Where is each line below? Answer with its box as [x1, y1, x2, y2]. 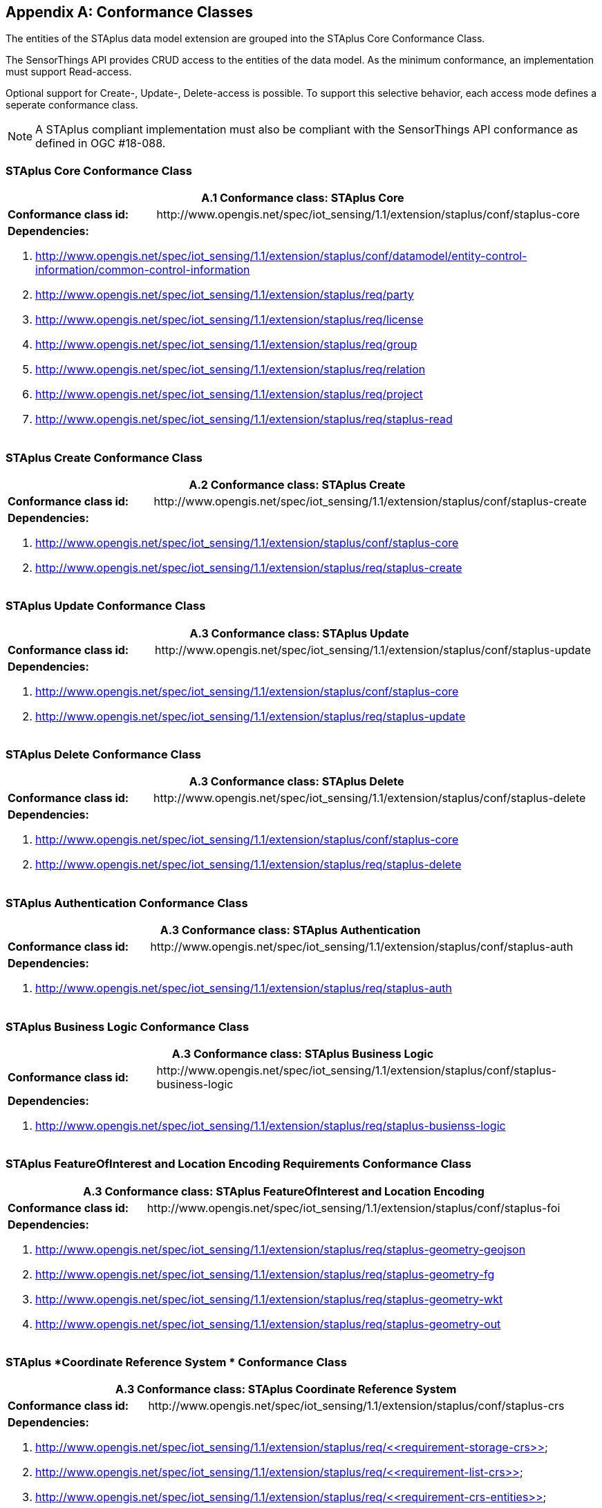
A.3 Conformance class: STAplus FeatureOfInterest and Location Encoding [83, 1184, 485, 1198]
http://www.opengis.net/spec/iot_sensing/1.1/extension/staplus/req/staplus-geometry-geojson [35, 1242, 526, 1256]
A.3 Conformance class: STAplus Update [189, 626, 409, 640]
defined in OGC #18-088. [35, 136, 166, 151]
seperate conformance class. [6, 99, 138, 111]
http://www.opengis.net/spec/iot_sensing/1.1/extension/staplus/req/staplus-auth [35, 981, 452, 996]
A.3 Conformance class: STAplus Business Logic [171, 1046, 434, 1061]
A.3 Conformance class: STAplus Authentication [160, 923, 421, 938]
